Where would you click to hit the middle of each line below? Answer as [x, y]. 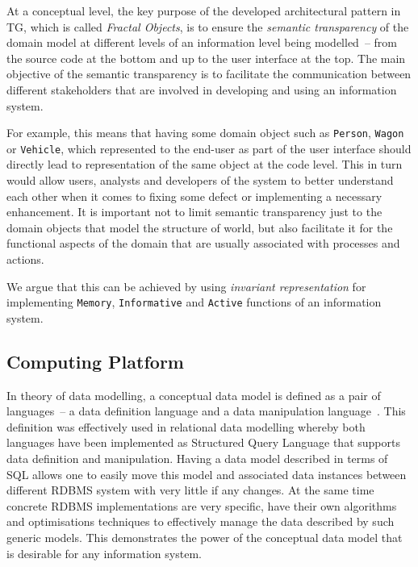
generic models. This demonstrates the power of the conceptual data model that [205, 538]
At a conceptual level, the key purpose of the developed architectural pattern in [204, 10]
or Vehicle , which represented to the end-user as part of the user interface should [209, 148]
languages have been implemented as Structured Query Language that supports [203, 442]
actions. [25, 259]
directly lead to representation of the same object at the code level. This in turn [205, 164]
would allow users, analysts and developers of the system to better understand [200, 180]
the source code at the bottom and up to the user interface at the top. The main [206, 58]
